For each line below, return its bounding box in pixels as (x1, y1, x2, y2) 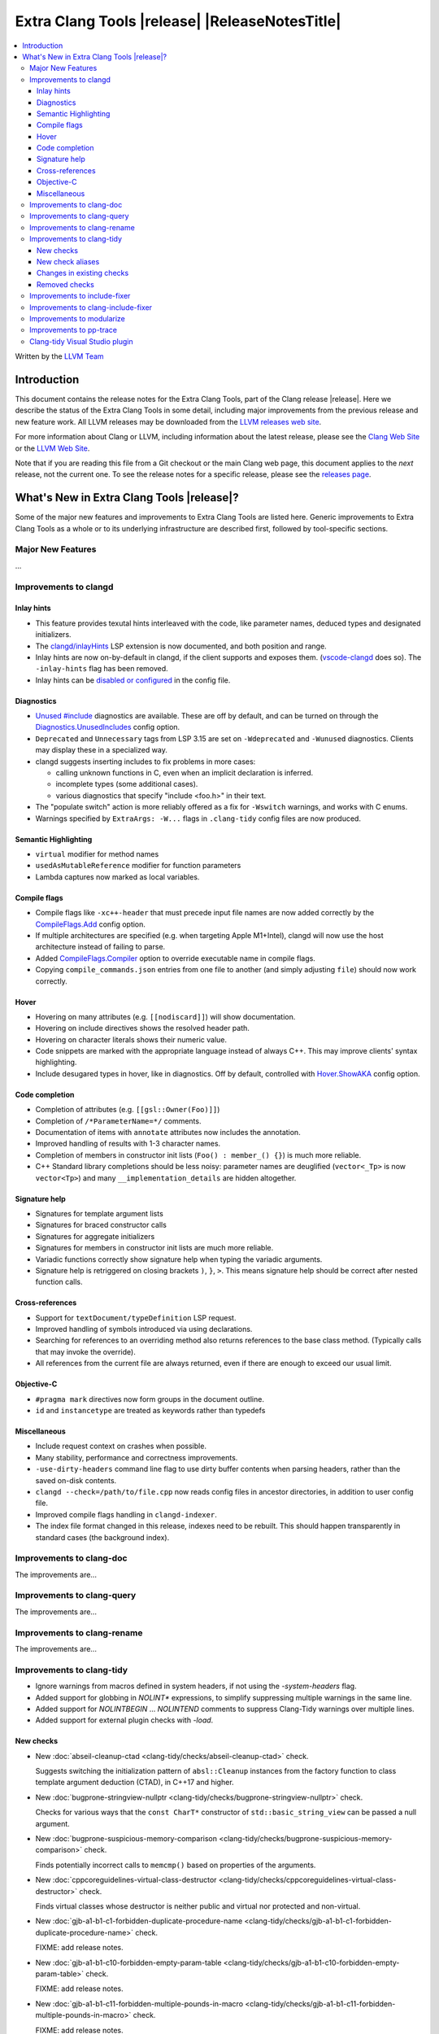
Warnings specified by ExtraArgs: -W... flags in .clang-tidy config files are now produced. (35, 814, 362, 823)
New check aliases (37, 256, 100, 266)
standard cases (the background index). (35, 1532, 170, 1542)
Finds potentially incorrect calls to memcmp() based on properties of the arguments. (35, 1860, 316, 1870)
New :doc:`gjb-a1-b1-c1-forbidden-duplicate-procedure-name (35, 1916, 243, 1926)
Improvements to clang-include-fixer (29, 302, 153, 312)
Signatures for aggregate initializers (35, 1231, 155, 1241)
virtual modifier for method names (35, 849, 159, 858)
